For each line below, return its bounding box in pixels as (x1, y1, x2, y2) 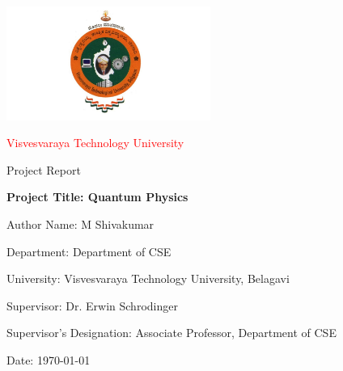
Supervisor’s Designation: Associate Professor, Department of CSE (6, 324, 337, 341)
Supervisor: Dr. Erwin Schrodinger (6, 297, 178, 314)
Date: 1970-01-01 (6, 352, 91, 369)
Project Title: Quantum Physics (6, 188, 188, 205)
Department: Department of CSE (6, 242, 171, 259)
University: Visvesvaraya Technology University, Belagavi (6, 270, 290, 287)
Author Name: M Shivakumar (6, 216, 155, 233)
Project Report (6, 161, 81, 178)
